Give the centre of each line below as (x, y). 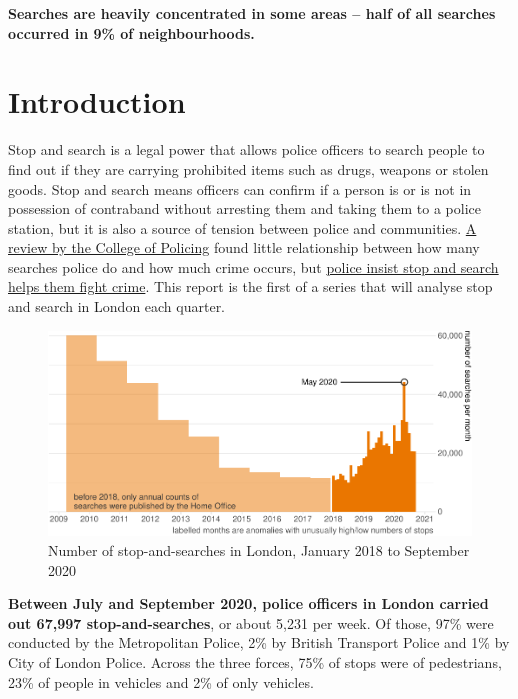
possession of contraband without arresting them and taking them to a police (245, 208)
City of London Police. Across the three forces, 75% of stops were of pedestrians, (255, 661)
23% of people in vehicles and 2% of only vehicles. (161, 681)
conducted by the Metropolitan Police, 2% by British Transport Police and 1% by (259, 642)
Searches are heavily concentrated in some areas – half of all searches (252, 13)
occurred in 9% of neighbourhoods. (131, 32)
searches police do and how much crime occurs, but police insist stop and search (253, 266)
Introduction (97, 101)
